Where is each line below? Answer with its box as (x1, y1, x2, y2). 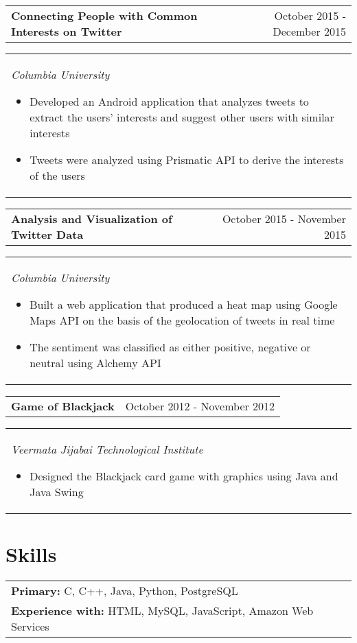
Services (11, 618, 49, 635)
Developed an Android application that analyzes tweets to (30, 93, 309, 109)
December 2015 (273, 23, 346, 39)
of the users (30, 167, 85, 183)
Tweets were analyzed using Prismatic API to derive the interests (30, 152, 344, 167)
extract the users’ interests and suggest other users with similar (30, 109, 334, 125)
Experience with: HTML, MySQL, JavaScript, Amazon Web (11, 603, 314, 619)
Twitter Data (11, 226, 84, 242)
